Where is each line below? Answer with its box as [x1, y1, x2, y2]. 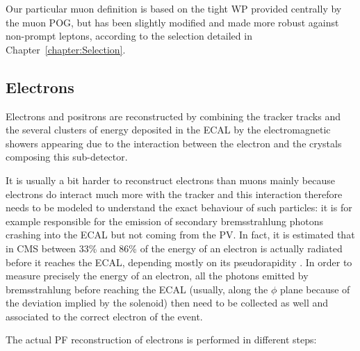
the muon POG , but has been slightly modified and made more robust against [6, 15, 339, 29]
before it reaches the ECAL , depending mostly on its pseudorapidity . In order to [6, 254, 352, 269]
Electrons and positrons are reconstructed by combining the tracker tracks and [6, 108, 341, 123]
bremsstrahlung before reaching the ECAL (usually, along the [6, 281, 268, 296]
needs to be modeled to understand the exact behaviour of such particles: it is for [6, 200, 352, 215]
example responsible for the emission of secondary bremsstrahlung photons [6, 213, 323, 228]
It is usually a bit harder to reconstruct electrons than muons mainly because [6, 172, 335, 187]
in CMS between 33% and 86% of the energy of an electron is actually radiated [6, 240, 343, 255]
